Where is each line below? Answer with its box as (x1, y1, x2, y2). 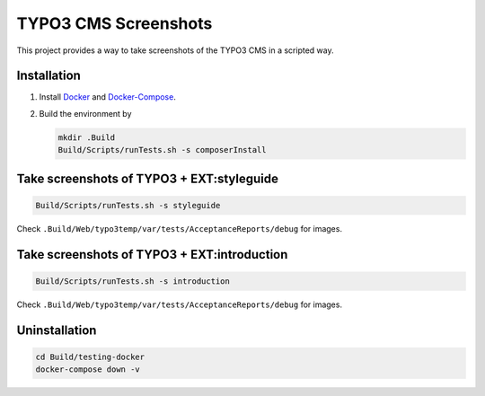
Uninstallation (16, 322, 97, 338)
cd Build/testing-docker (35, 351, 145, 362)
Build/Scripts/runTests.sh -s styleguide (35, 200, 221, 210)
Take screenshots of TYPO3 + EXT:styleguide (16, 171, 278, 186)
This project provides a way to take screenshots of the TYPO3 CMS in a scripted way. (16, 45, 334, 56)
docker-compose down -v (35, 365, 141, 374)
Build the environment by (39, 108, 132, 119)
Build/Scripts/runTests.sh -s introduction (35, 276, 231, 286)
